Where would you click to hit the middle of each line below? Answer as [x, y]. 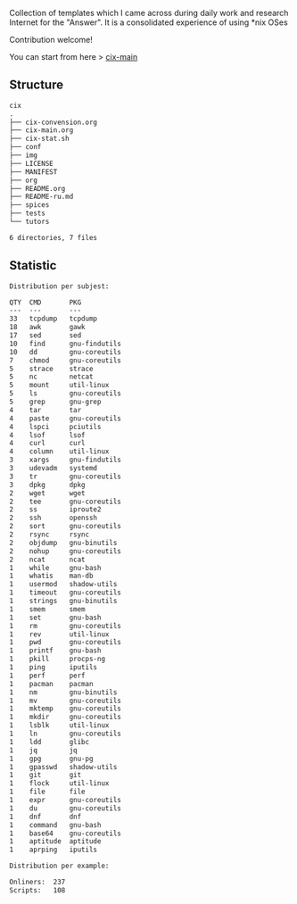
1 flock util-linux [59, 784]
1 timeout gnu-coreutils [66, 593]
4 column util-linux [59, 452]
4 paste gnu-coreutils [66, 419]
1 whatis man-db [51, 576]
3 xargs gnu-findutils [66, 460]
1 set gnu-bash [55, 618]
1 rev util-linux [59, 634]
